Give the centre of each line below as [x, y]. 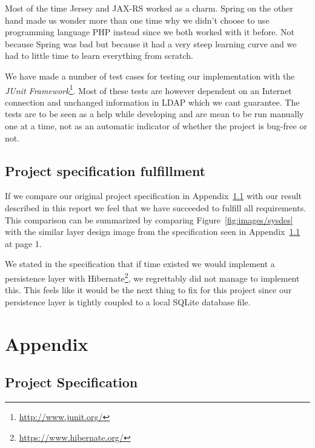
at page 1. [23, 243]
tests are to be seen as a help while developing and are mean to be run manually [154, 114]
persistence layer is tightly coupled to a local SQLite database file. [128, 301]
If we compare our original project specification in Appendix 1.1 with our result [154, 196]
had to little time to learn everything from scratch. [99, 56]
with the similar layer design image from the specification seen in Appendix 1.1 [153, 232]
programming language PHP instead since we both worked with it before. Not [150, 32]
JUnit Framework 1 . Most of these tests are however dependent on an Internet [148, 89]
